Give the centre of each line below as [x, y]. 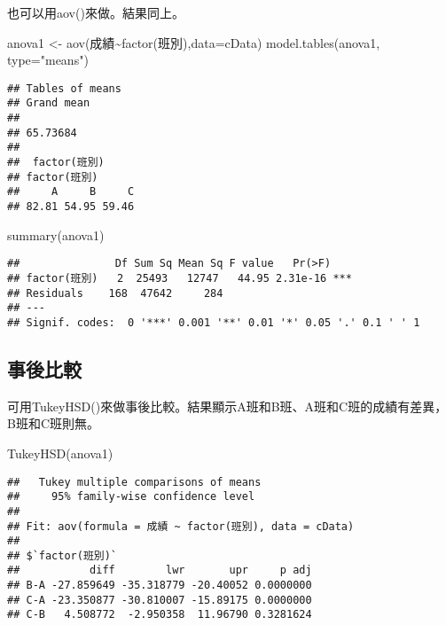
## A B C [71, 192]
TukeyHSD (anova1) [60, 453]
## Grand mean [49, 103]
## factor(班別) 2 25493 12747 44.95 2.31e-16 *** [180, 278]
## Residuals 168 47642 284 [115, 293]
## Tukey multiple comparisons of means [134, 482]
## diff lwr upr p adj [160, 570]
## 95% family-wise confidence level [131, 497]
